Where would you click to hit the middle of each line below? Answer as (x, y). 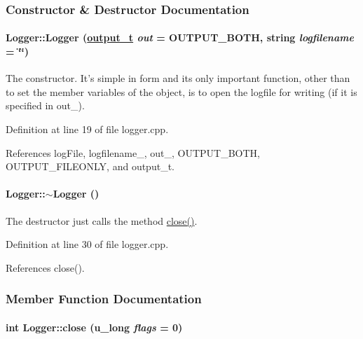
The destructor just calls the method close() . (102, 220)
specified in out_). (45, 105)
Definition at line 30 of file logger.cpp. (87, 244)
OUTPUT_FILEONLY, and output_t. (90, 166)
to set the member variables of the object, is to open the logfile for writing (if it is (181, 91)
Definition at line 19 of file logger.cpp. (87, 129)
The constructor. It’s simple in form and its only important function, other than (178, 78)
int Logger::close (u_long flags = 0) (94, 327)
